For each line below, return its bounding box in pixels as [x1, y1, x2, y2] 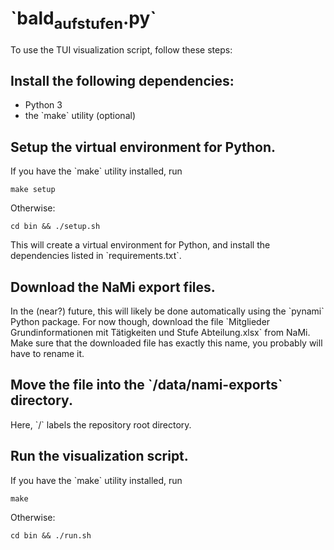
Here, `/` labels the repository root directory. [10, 418, 192, 431]
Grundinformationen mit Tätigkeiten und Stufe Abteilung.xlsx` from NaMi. [10, 326, 311, 338]
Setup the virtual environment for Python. [10, 138, 277, 156]
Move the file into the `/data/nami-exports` [10, 377, 283, 394]
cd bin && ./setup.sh [10, 222, 101, 232]
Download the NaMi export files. [10, 278, 216, 296]
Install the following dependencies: [10, 72, 235, 89]
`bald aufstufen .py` [10, 7, 157, 33]
